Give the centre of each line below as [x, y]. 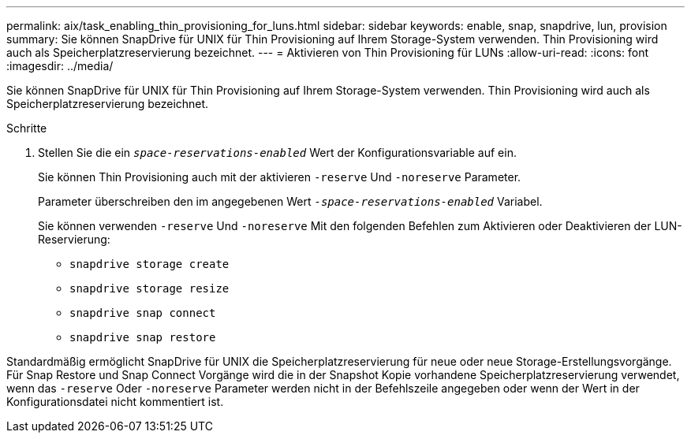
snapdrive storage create [149, 264]
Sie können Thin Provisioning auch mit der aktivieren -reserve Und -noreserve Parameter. [280, 177]
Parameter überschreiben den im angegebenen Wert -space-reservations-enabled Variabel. [290, 201]
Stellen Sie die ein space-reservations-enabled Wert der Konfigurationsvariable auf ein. [277, 153]
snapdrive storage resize [149, 288]
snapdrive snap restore [143, 337]
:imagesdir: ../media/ [60, 66]
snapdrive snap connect [143, 313]
